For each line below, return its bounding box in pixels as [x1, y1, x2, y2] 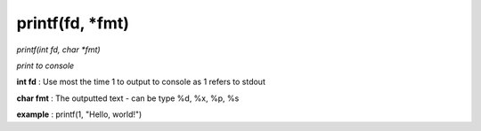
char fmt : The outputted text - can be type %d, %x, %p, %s [16, 93, 240, 104]
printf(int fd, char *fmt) [16, 44, 102, 55]
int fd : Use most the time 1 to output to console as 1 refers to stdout [16, 76, 266, 88]
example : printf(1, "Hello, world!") [16, 109, 143, 119]
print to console [16, 60, 75, 71]
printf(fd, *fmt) [16, 13, 129, 33]
